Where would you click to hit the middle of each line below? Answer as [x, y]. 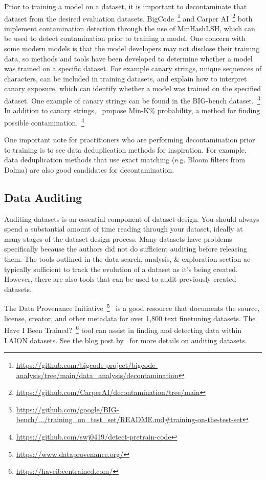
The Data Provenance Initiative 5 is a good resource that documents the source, [132, 307]
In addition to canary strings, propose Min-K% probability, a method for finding [132, 110]
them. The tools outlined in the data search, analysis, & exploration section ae [127, 259]
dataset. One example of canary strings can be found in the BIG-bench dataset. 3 [132, 100]
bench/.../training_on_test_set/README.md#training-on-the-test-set [129, 419]
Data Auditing [43, 197]
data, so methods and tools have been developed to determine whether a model [128, 58]
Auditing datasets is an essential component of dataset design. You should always [132, 218]
